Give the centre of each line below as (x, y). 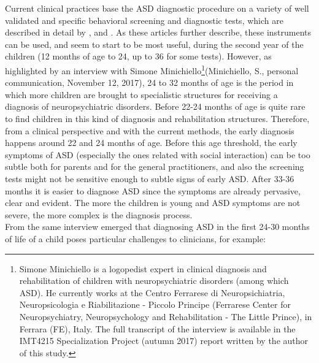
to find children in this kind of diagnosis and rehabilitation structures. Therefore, (157, 118)
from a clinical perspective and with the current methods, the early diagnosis (150, 130)
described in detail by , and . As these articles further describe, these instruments (158, 32)
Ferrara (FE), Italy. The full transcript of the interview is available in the (157, 328)
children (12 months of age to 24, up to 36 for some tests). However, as (138, 56)
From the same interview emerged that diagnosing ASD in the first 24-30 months (157, 227)
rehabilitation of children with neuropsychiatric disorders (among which (154, 281)
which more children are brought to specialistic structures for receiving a (141, 94)
